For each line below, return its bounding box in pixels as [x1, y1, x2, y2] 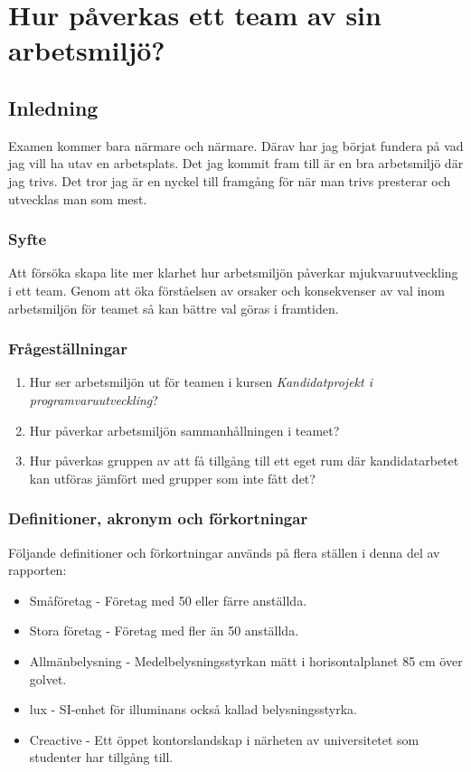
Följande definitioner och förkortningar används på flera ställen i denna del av [8, 542, 440, 561]
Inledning [8, 93, 99, 121]
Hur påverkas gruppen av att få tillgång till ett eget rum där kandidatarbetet [29, 451, 459, 470]
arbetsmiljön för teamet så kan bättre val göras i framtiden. [8, 298, 339, 317]
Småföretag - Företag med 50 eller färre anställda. [29, 590, 307, 609]
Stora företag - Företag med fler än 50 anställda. [29, 621, 299, 640]
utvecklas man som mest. [8, 189, 147, 208]
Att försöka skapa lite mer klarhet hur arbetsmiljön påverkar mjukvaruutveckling [8, 263, 458, 282]
